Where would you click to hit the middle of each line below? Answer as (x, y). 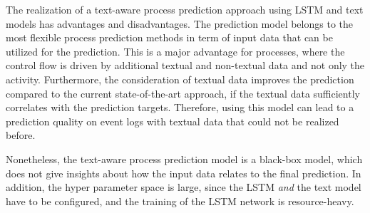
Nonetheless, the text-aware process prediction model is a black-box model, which (184, 159)
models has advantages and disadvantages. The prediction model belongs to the (179, 23)
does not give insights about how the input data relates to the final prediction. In (184, 173)
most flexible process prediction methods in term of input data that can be (169, 37)
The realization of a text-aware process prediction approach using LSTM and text (185, 9)
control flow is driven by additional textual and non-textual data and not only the (185, 65)
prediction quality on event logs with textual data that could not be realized (173, 121)
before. (21, 135)
